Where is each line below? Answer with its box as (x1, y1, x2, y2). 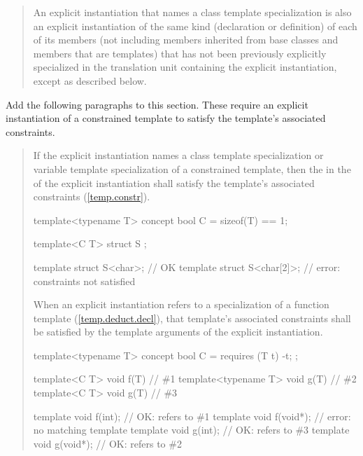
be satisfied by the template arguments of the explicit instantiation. (33, 324, 323, 339)
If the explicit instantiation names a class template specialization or (33, 148, 324, 163)
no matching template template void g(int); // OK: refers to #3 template (33, 422, 350, 437)
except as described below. (33, 73, 147, 88)
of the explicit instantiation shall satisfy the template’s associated (33, 175, 315, 190)
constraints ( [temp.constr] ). (33, 189, 150, 204)
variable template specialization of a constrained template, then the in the (33, 161, 351, 176)
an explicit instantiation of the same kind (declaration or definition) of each (33, 18, 357, 33)
